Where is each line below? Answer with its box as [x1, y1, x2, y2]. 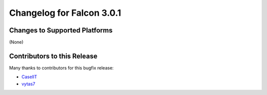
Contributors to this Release [9, 52, 97, 60]
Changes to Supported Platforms [9, 26, 113, 34]
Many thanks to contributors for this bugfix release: [9, 64, 114, 71]
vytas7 [21, 81, 36, 87]
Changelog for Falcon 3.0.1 [9, 7, 121, 18]
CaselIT [21, 74, 37, 80]
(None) [9, 39, 24, 45]
